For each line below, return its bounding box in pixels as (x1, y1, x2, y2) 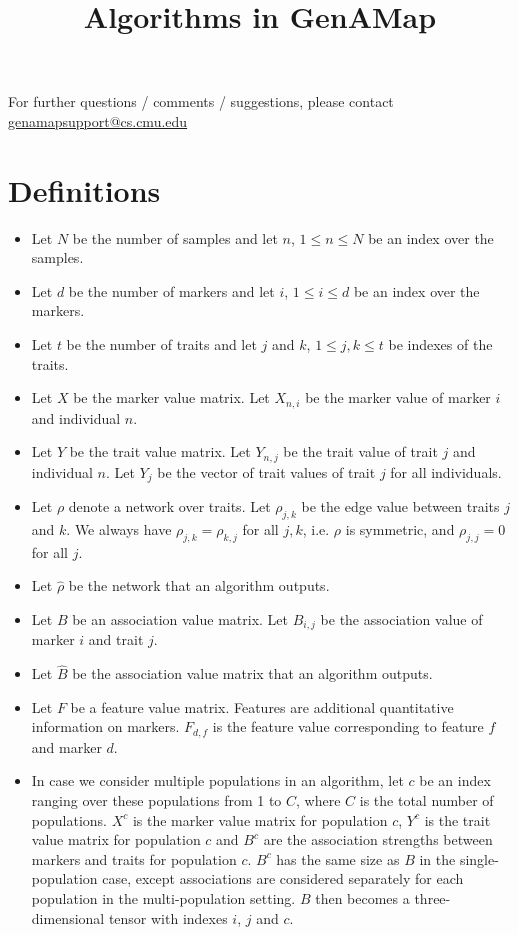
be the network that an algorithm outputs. (68, 575, 330, 596)
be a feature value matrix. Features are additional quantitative (70, 696, 454, 717)
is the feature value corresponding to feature (212, 716, 484, 737)
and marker (31, 736, 102, 757)
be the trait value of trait (283, 441, 438, 462)
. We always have (66, 519, 172, 539)
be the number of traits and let (66, 334, 257, 355)
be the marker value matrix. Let (73, 387, 270, 408)
